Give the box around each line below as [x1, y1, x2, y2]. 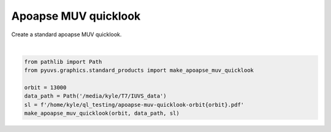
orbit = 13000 [24, 84, 67, 91]
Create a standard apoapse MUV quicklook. [11, 31, 122, 38]
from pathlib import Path [24, 58, 102, 65]
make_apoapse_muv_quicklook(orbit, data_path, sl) [24, 110, 180, 117]
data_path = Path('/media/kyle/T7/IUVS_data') [24, 93, 167, 99]
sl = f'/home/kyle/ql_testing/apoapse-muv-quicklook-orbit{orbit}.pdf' [24, 101, 245, 108]
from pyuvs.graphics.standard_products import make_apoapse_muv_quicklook [24, 67, 254, 74]
